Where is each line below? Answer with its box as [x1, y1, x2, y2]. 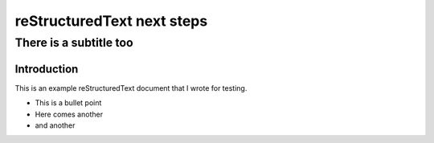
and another [35, 121, 76, 130]
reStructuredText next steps [14, 12, 208, 30]
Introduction [14, 62, 79, 76]
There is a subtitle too [14, 35, 133, 50]
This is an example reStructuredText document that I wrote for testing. [14, 83, 248, 92]
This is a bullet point [35, 98, 102, 108]
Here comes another [35, 109, 104, 119]
